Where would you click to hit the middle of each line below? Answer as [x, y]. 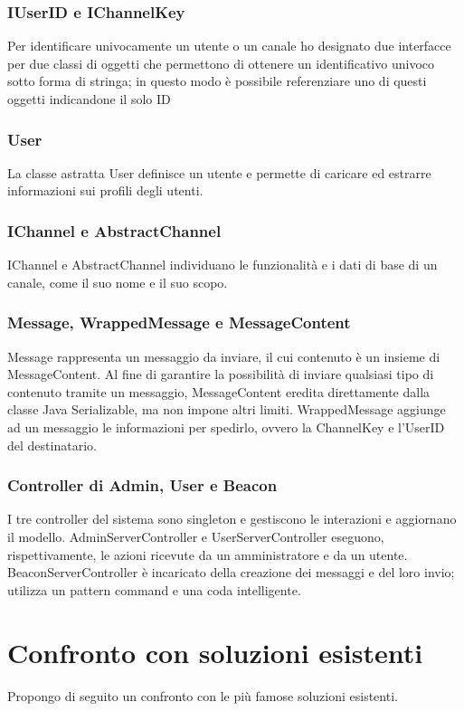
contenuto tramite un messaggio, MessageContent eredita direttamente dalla [219, 391]
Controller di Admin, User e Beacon [142, 485]
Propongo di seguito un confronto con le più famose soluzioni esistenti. [203, 695]
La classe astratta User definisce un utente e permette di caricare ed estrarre [219, 172]
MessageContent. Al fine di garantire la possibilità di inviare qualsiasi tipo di [221, 374]
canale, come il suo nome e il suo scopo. [118, 282]
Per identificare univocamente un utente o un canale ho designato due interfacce [229, 46]
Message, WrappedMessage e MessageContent [179, 322]
